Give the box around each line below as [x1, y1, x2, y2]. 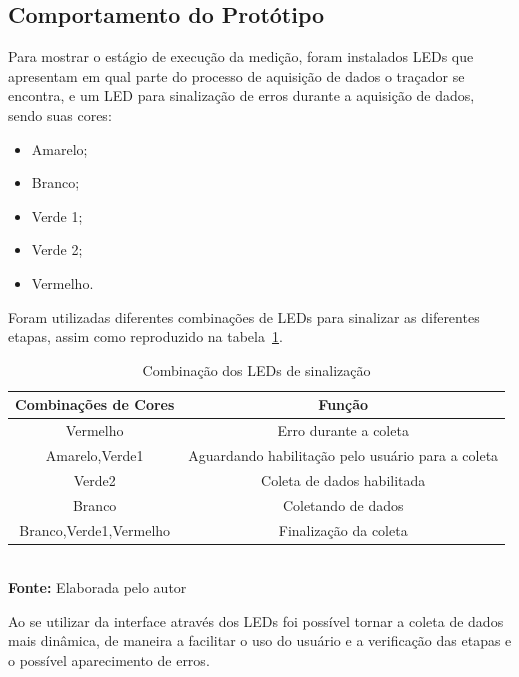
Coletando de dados [282, 494, 404, 515]
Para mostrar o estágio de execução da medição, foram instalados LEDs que [8, 46, 474, 67]
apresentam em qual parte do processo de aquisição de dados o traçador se [8, 65, 465, 86]
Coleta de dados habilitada [261, 469, 426, 490]
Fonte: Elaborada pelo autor [8, 577, 187, 598]
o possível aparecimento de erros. [8, 650, 210, 671]
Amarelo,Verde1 [45, 445, 144, 466]
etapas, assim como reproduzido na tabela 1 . [8, 326, 283, 347]
